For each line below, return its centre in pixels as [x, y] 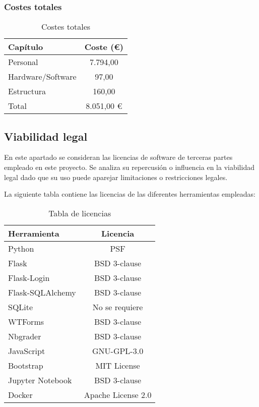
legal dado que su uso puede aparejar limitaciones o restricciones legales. [116, 177]
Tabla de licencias [80, 213]
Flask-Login [29, 277]
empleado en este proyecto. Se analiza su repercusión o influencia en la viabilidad [129, 167]
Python [21, 248]
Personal [23, 62]
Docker [20, 394]
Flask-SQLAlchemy [42, 292]
